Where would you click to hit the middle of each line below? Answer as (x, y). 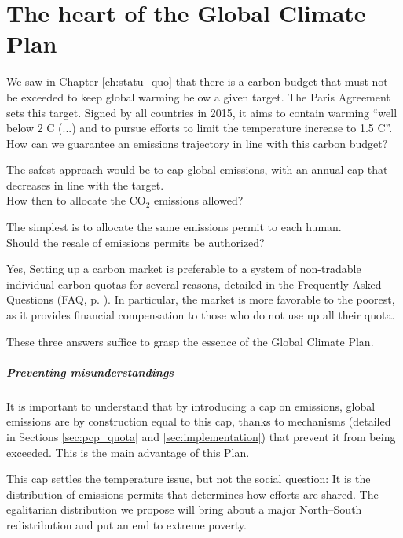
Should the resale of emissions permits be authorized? (136, 242)
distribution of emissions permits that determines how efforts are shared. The (192, 494)
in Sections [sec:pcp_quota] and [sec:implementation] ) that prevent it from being (201, 436)
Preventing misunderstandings (90, 372)
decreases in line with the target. (85, 184)
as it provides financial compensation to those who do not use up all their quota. (201, 315)
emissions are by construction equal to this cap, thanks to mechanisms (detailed (199, 421)
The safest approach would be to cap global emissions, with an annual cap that (197, 170)
